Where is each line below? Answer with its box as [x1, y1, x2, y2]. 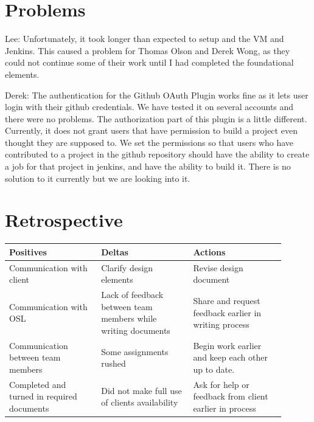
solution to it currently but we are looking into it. [5, 171, 190, 184]
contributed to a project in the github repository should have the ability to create [5, 148, 310, 161]
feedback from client [193, 390, 268, 403]
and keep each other [193, 351, 268, 364]
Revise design [193, 261, 243, 274]
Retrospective [5, 207, 123, 232]
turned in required [9, 390, 77, 403]
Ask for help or [193, 378, 249, 390]
